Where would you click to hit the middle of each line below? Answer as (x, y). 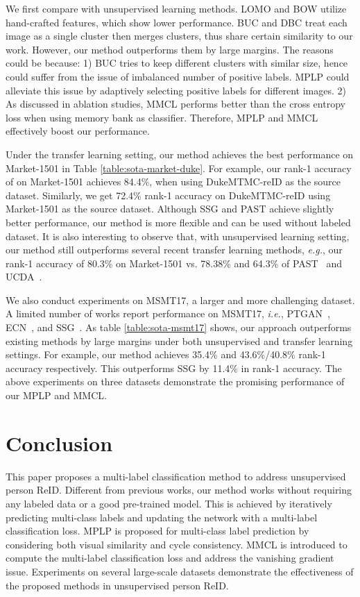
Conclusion (59, 443)
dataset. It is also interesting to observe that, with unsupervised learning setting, (178, 236)
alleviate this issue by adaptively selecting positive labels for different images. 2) (176, 90)
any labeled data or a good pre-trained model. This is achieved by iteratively (169, 503)
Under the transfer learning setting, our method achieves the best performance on (180, 154)
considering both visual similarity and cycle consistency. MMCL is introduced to (177, 544)
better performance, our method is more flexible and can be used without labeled (178, 222)
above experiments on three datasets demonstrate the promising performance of (175, 381)
